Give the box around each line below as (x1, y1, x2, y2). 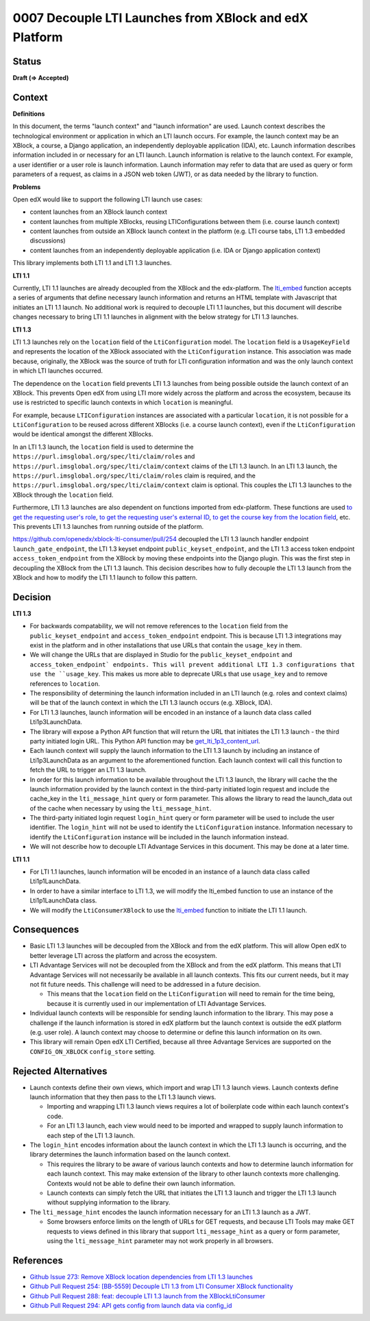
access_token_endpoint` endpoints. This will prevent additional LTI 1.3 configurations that (29, 660, 356, 668)
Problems (12, 182, 41, 191)
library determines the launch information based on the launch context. (29, 1150, 231, 1159)
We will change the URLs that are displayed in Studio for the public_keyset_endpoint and (29, 651, 293, 659)
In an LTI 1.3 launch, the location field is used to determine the (12, 443, 195, 451)
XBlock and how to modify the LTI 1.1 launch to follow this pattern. (12, 573, 198, 582)
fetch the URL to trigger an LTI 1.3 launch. (29, 766, 147, 774)
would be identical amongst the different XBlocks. (12, 430, 153, 439)
